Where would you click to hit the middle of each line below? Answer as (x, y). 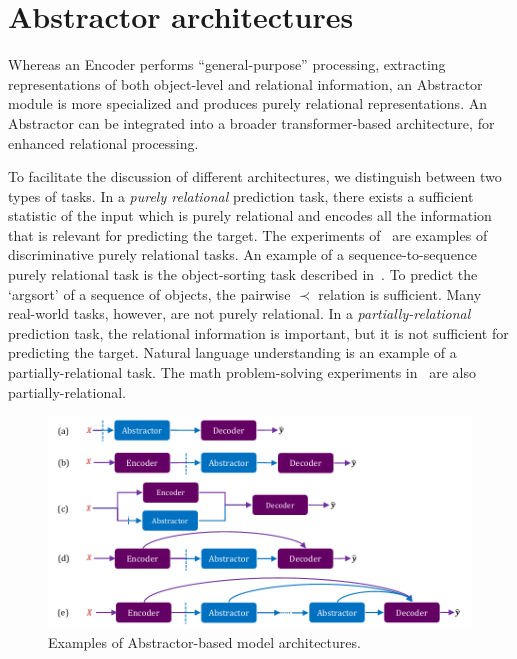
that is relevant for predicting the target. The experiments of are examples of (248, 234)
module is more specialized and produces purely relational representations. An (247, 103)
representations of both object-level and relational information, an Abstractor (245, 83)
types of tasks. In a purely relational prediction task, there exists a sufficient (241, 195)
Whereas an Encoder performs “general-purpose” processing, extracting (227, 64)
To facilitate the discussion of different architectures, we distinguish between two (255, 176)
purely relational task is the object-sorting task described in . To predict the (243, 274)
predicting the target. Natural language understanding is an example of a (232, 352)
